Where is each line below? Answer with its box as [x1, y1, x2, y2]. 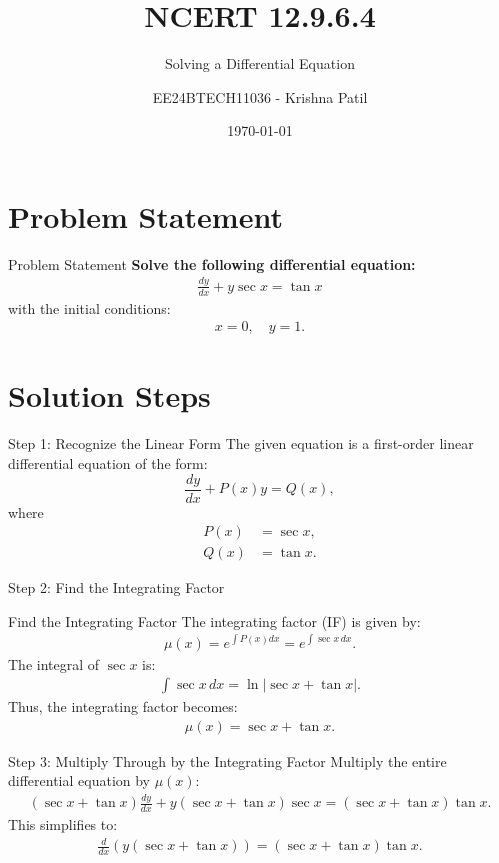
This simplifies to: [8, 814, 118, 835]
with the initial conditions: [8, 297, 171, 318]
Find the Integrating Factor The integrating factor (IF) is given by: [8, 610, 421, 631]
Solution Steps [8, 375, 211, 416]
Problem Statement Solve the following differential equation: [8, 253, 416, 274]
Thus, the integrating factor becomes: [8, 696, 238, 717]
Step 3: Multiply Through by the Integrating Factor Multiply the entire [8, 750, 447, 771]
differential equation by [8, 770, 151, 791]
